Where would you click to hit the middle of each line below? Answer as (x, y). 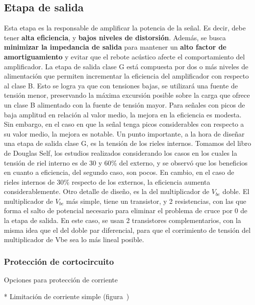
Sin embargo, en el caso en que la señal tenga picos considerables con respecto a (124, 124)
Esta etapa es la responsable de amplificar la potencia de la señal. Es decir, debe (125, 28)
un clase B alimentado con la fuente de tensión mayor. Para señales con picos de (125, 104)
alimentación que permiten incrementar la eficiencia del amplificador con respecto (127, 76)
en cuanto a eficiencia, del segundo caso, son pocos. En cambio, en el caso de (119, 172)
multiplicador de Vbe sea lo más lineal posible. (74, 239)
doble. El (236, 191)
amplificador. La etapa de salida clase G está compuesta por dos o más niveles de (126, 66)
